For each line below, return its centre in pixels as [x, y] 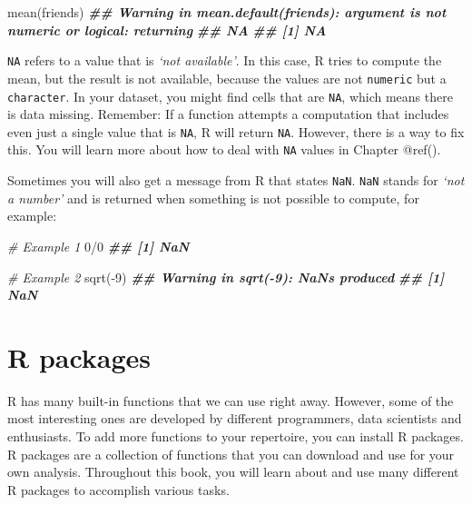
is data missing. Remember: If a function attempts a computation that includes [228, 114]
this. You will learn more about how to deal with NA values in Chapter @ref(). [224, 149]
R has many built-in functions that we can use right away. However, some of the [231, 400]
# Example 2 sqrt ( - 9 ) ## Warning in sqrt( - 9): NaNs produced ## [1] [226, 277]
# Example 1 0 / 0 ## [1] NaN [98, 246]
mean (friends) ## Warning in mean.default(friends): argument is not [227, 12]
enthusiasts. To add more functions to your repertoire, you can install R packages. [236, 436]
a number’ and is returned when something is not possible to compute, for [213, 198]
